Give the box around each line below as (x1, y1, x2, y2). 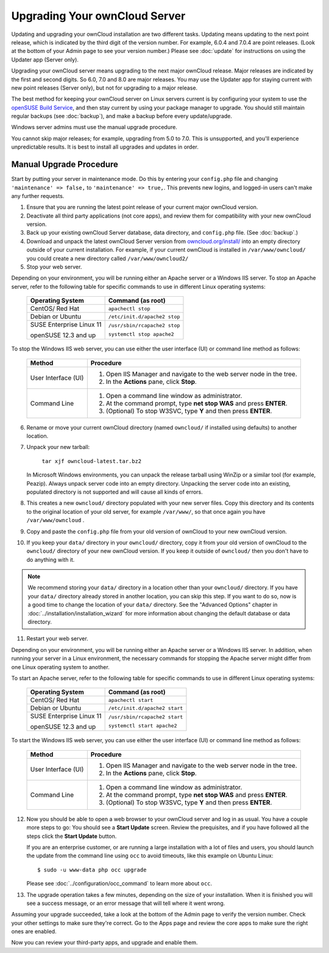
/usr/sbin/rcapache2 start (108, 714, 183, 720)
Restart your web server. (26, 635, 88, 642)
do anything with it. (26, 556, 75, 563)
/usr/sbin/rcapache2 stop (108, 322, 180, 329)
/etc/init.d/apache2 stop (108, 313, 180, 320)
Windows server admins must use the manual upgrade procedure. (11, 124, 178, 131)
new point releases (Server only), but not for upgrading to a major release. (11, 84, 198, 91)
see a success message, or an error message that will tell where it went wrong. (26, 899, 225, 907)
